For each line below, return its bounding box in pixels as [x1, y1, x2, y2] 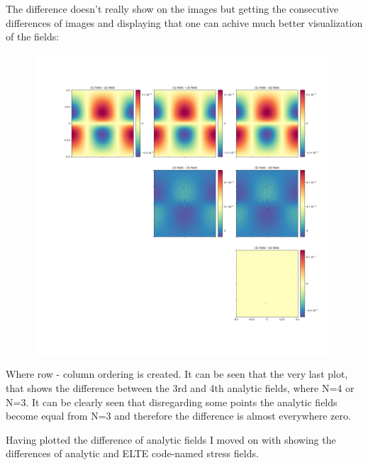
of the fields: [6, 29, 60, 44]
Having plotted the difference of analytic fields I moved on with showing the [6, 432, 336, 447]
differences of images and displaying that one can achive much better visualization [6, 15, 363, 30]
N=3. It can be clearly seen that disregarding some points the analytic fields [6, 394, 338, 409]
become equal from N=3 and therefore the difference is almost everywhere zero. [6, 408, 351, 423]
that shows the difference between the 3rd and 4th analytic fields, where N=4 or [6, 380, 355, 395]
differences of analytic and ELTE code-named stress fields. [6, 446, 259, 461]
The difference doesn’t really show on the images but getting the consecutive [6, 1, 339, 16]
